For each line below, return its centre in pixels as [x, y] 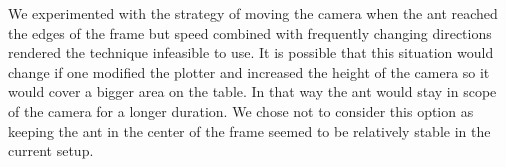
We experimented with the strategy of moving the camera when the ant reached [253, 13]
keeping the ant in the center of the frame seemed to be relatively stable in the [249, 130]
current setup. [51, 150]
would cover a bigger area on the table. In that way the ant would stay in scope [252, 91]
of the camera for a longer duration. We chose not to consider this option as [241, 110]
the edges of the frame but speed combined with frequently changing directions [250, 32]
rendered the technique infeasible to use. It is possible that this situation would [251, 52]
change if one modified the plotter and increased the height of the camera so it [249, 71]
